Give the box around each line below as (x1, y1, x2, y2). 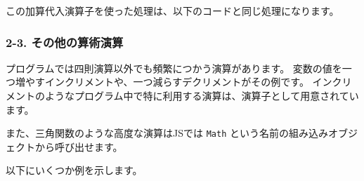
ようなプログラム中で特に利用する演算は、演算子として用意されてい (44, 88, 359, 102)
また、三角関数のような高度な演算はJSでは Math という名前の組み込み (6, 126, 328, 140)
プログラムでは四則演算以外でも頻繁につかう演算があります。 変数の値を (6, 60, 342, 75)
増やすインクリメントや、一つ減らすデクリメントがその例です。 (15, 74, 309, 89)
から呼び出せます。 (34, 139, 123, 154)
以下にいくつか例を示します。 (6, 163, 143, 177)
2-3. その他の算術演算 (6, 33, 124, 51)
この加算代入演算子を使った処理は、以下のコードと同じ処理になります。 (6, 4, 339, 18)
